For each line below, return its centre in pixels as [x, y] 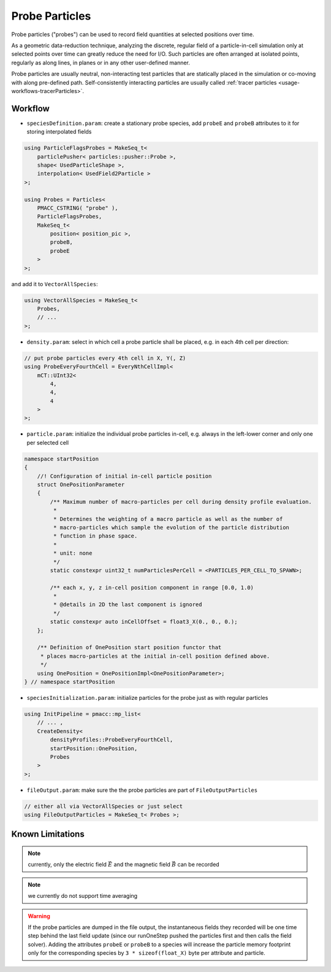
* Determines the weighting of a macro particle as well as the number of [168, 519]
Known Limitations [48, 834]
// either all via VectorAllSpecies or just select [104, 806]
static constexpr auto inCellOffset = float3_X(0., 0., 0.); [144, 622]
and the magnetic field [142, 865]
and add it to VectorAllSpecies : [55, 284]
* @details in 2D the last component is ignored [127, 605]
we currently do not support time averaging [83, 896]
